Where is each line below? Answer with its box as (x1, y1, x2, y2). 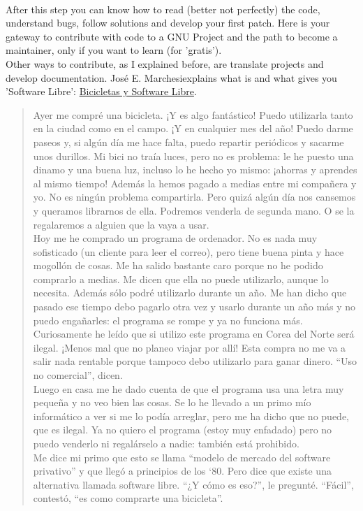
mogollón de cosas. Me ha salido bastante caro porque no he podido (33, 258, 323, 273)
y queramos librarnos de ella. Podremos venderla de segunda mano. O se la (33, 203, 355, 217)
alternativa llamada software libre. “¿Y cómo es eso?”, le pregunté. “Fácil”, (33, 477, 354, 491)
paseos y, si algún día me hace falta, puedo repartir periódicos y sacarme (33, 134, 344, 149)
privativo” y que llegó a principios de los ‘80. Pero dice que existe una (33, 463, 332, 478)
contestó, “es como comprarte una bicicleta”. (33, 491, 223, 505)
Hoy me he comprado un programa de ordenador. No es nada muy (33, 231, 318, 245)
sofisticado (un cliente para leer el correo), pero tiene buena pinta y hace (33, 244, 344, 259)
